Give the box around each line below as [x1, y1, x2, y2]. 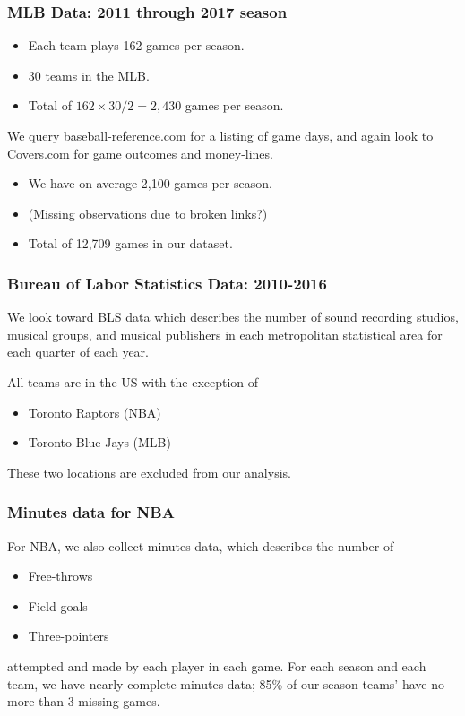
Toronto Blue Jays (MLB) [28, 433, 171, 452]
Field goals [28, 596, 88, 615]
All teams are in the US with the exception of [7, 372, 259, 391]
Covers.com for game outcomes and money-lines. [7, 143, 273, 162]
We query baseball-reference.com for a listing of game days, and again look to [7, 126, 434, 144]
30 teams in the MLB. [28, 65, 150, 84]
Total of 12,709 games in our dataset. [28, 234, 233, 253]
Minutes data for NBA [7, 501, 175, 523]
